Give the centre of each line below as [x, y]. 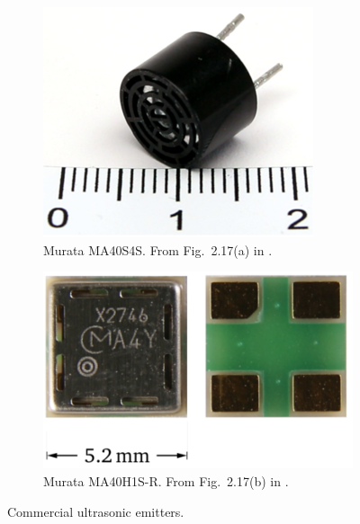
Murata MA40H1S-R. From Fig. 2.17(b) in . [166, 481]
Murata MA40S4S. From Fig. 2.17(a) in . [158, 249]
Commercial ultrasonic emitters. [96, 511]
